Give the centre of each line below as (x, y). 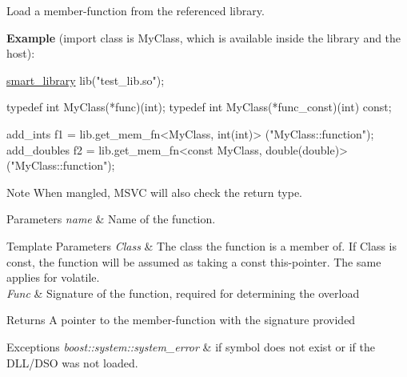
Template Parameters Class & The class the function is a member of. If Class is (202, 245)
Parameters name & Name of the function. (111, 219)
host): (21, 53)
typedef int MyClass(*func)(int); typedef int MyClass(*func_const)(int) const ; (199, 107)
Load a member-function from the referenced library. (136, 10)
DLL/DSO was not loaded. (72, 362)
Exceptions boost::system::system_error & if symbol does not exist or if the (191, 346)
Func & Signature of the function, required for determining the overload (183, 293)
